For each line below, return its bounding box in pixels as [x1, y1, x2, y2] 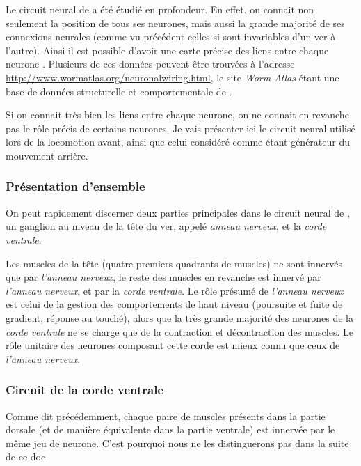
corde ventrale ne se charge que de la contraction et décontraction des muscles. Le [6, 324, 353, 339]
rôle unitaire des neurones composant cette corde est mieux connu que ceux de [6, 338, 340, 352]
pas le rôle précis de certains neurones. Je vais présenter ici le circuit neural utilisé [6, 121, 355, 135]
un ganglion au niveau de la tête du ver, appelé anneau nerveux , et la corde [6, 219, 327, 233]
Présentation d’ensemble [6, 178, 145, 195]
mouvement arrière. [6, 148, 88, 162]
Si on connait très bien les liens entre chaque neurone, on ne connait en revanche [6, 107, 349, 122]
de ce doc [6, 449, 46, 464]
